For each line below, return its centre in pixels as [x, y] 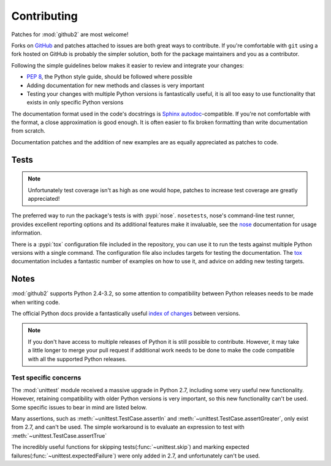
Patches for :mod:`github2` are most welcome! [70, 34]
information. [27, 233]
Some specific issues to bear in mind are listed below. [79, 407]
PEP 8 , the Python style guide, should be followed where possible [109, 77]
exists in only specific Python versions [75, 103]
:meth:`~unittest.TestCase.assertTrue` [59, 435]
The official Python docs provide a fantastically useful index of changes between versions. [126, 314]
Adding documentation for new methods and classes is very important [116, 85]
